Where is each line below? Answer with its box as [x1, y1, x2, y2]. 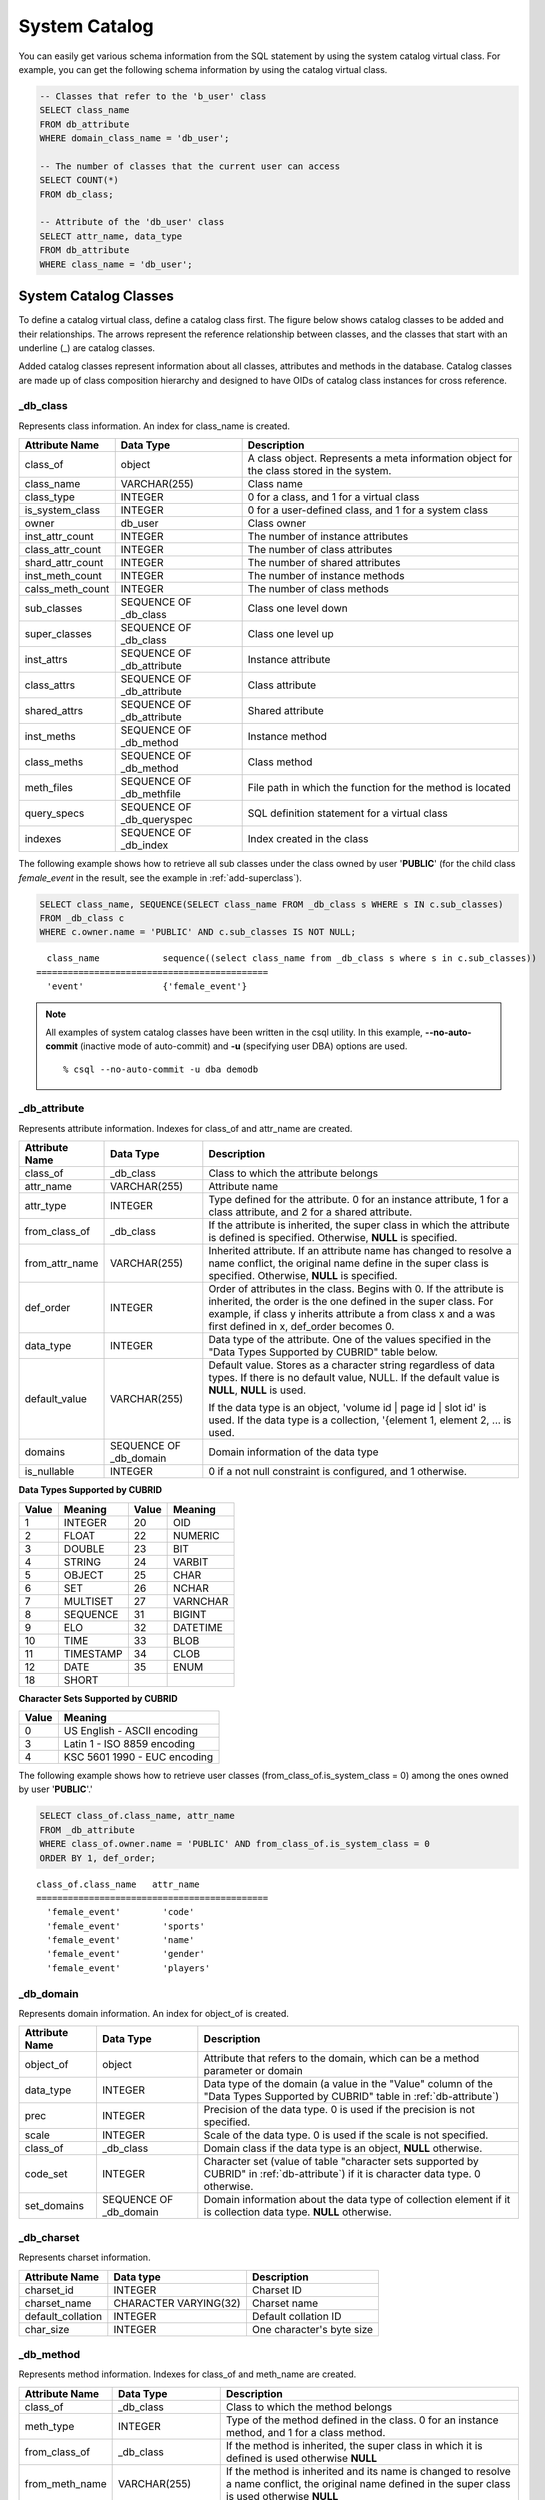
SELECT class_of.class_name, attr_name [39, 1810, 235, 1822]
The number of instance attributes [247, 530, 409, 544]
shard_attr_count [24, 556, 104, 570]
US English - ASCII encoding [63, 1724, 199, 1737]
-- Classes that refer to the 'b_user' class [39, 90, 267, 102]
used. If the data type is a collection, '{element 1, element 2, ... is [208, 1413, 512, 1427]
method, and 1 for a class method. [225, 2425, 386, 2439]
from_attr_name [24, 1256, 99, 1270]
